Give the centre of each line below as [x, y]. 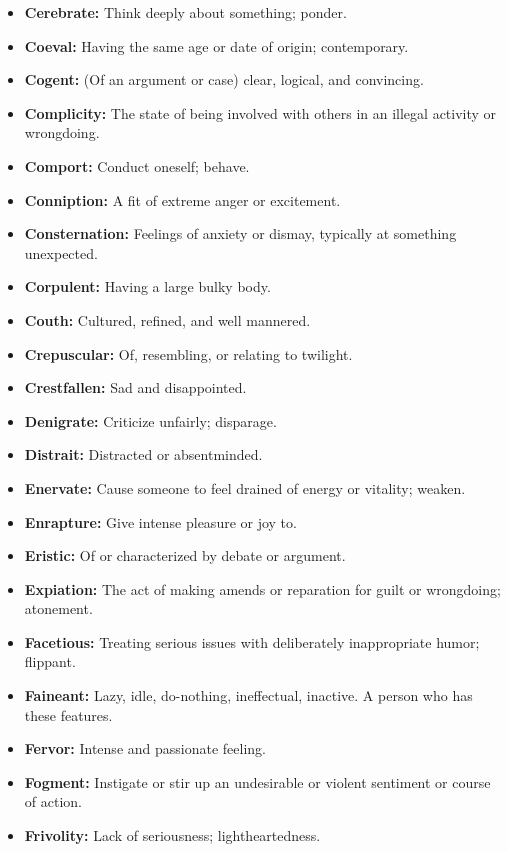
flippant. [50, 661]
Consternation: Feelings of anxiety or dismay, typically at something [240, 233]
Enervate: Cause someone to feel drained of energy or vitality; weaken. [245, 487]
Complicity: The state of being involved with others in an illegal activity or [260, 112]
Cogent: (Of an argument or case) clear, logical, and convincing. [224, 79]
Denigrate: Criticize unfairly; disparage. [150, 420]
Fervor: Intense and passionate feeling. [145, 748]
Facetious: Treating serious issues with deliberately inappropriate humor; [252, 641]
